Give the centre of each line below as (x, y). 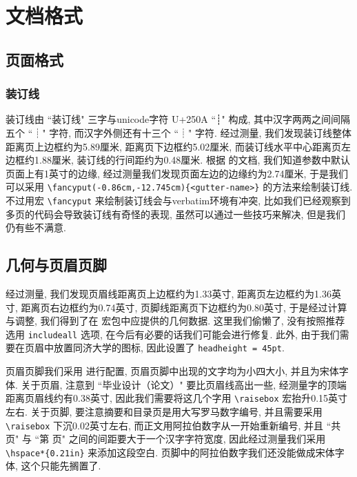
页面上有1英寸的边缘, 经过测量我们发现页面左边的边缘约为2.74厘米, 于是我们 (177, 173)
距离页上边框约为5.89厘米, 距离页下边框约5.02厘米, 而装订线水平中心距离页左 (178, 146)
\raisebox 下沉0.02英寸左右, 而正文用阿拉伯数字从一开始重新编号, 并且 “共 (173, 425)
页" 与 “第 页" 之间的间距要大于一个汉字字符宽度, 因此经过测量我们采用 (166, 439)
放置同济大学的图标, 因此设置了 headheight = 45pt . (169, 348)
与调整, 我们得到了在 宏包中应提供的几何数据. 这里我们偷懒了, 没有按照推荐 (175, 321)
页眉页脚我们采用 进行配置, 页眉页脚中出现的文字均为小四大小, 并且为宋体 (172, 371)
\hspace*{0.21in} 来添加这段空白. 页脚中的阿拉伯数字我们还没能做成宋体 (170, 452)
